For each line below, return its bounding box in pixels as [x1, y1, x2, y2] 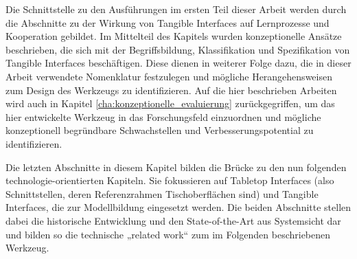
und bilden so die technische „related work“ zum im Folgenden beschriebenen [5, 227, 331, 241]
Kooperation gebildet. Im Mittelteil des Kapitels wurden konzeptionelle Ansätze [5, 29, 342, 43]
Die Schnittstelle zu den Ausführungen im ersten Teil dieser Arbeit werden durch [5, 2, 347, 16]
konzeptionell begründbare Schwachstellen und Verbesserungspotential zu [5, 123, 314, 137]
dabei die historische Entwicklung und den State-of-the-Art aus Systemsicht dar [5, 213, 341, 227]
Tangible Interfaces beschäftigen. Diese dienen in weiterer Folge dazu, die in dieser [5, 56, 352, 70]
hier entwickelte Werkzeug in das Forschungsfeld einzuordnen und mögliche [5, 109, 321, 124]
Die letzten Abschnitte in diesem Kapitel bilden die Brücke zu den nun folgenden [5, 159, 347, 174]
